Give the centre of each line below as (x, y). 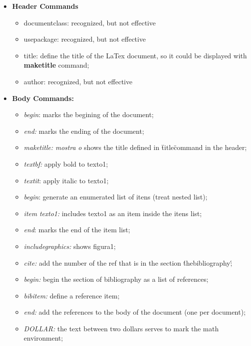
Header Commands (45, 6)
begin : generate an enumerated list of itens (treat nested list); (115, 197)
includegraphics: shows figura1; (70, 246)
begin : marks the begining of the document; (89, 114)
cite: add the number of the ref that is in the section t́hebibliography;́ (128, 262)
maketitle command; (56, 65)
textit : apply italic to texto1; (66, 180)
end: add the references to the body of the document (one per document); (135, 312)
